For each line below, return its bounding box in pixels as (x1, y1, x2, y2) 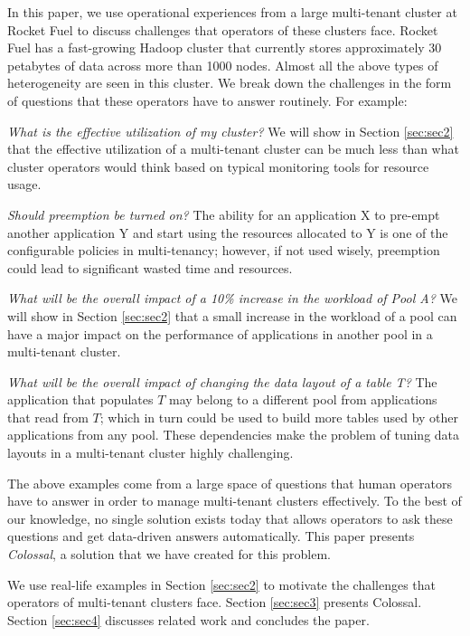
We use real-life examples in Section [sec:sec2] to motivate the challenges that (7, 574, 437, 593)
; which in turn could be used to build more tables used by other (99, 407, 459, 426)
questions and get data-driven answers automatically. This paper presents (7, 527, 415, 546)
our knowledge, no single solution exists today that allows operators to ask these (7, 508, 453, 527)
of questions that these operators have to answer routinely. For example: (7, 90, 408, 109)
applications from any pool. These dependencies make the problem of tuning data (7, 425, 460, 444)
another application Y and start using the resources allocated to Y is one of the (7, 223, 448, 242)
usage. (7, 175, 42, 194)
